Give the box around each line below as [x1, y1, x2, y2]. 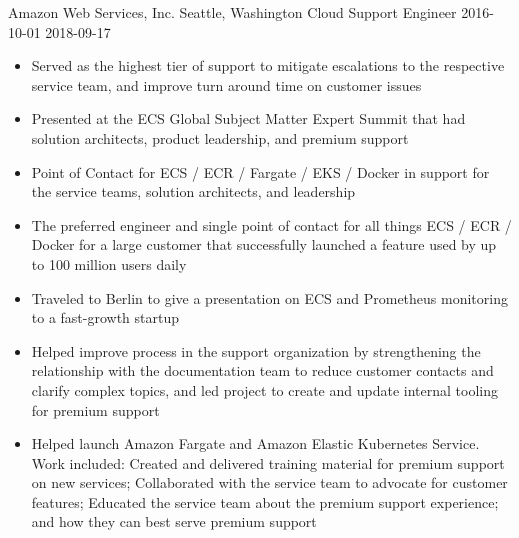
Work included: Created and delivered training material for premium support [31, 452, 505, 473]
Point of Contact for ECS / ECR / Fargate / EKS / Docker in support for [31, 161, 490, 182]
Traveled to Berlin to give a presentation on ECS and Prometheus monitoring [31, 287, 508, 308]
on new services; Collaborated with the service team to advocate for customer [31, 472, 508, 493]
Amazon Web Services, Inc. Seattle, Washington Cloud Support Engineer [8, 2, 457, 22]
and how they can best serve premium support [31, 511, 317, 532]
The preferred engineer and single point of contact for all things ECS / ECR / [31, 214, 512, 235]
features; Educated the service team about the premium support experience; [31, 491, 499, 512]
